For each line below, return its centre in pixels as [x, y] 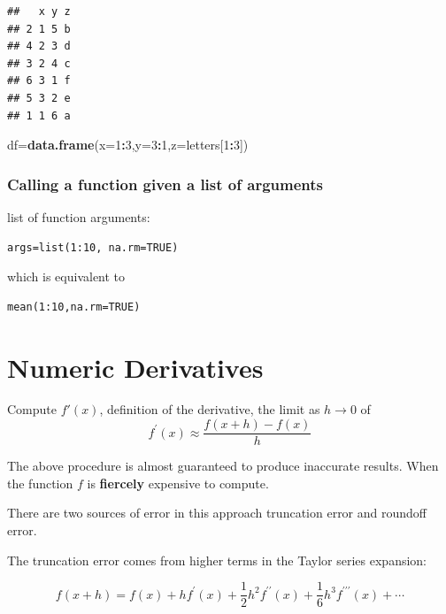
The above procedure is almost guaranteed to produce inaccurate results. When [223, 466]
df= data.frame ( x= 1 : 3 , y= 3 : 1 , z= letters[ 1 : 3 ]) [128, 145]
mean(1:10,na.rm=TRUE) [74, 307]
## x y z [39, 12]
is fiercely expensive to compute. [178, 483]
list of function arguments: [79, 216]
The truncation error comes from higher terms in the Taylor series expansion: [217, 560]
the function [40, 483]
